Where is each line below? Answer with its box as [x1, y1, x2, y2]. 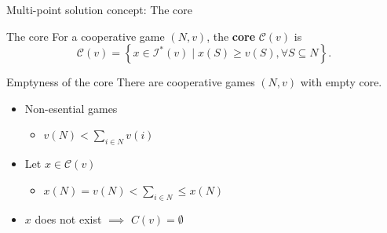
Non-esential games [24, 100, 118, 116]
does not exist [35, 210, 102, 227]
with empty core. [300, 74, 382, 90]
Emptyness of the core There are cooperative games [6, 74, 255, 90]
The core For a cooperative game [6, 27, 165, 44]
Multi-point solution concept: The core [6, 2, 192, 17]
